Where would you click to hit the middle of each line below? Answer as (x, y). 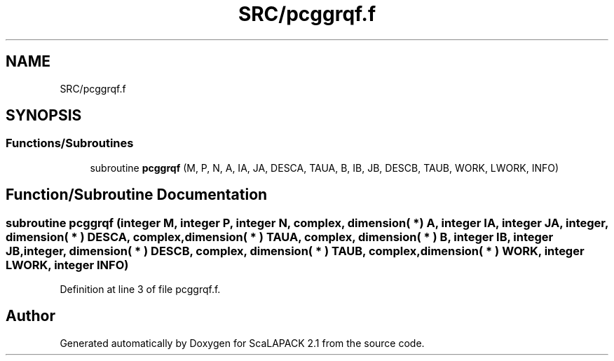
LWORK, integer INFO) (67, 265)
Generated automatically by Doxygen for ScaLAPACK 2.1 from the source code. (242, 343)
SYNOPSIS (44, 116)
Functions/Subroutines (70, 143)
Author (30, 316)
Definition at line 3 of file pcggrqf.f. (140, 290)
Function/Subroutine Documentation (137, 195)
